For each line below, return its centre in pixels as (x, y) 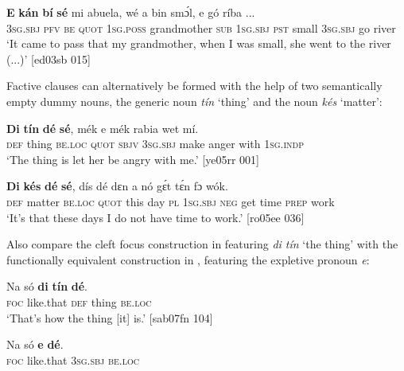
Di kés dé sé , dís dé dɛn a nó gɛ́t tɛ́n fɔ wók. (117, 186)
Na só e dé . (35, 344)
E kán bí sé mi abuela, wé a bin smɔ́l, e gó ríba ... (131, 12)
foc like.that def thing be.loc (79, 301)
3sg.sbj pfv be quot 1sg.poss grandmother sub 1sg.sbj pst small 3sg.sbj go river (201, 27)
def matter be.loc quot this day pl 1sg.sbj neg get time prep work (171, 201)
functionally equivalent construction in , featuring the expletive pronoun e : (188, 259)
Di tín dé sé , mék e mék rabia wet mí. (103, 128)
